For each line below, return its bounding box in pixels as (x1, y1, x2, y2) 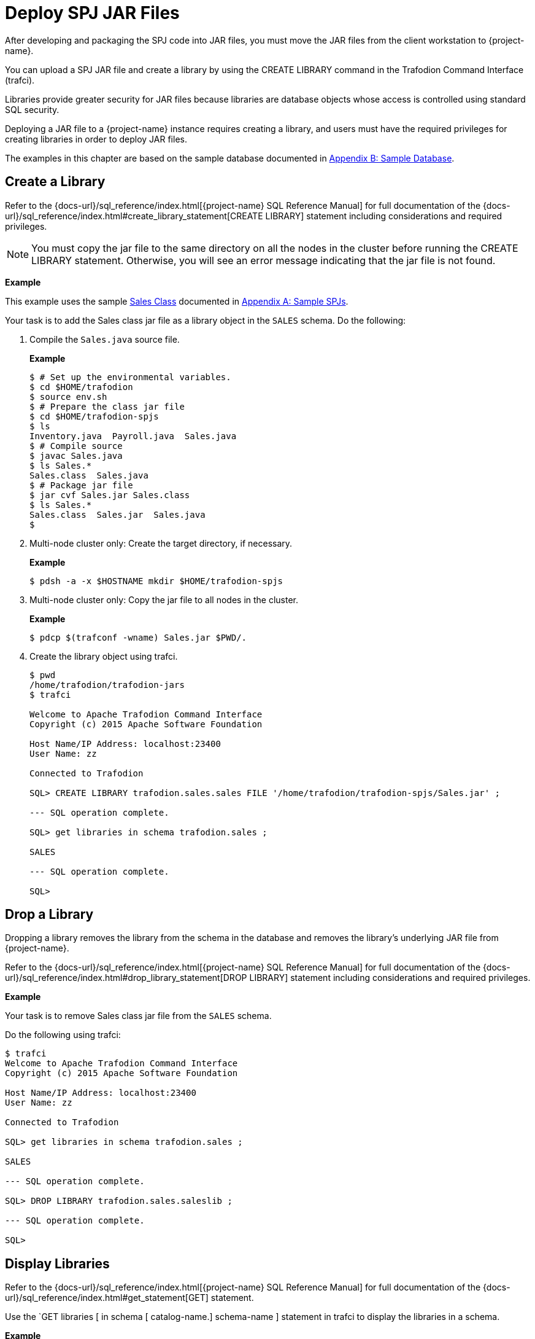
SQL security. (5, 104, 60, 115)
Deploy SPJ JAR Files (5, 2, 180, 23)
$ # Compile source (29, 440, 123, 451)
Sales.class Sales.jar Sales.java (29, 509, 206, 520)
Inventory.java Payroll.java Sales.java (29, 431, 237, 441)
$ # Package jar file (29, 480, 133, 490)
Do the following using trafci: (5, 1029, 121, 1040)
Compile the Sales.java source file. (29, 334, 180, 345)
